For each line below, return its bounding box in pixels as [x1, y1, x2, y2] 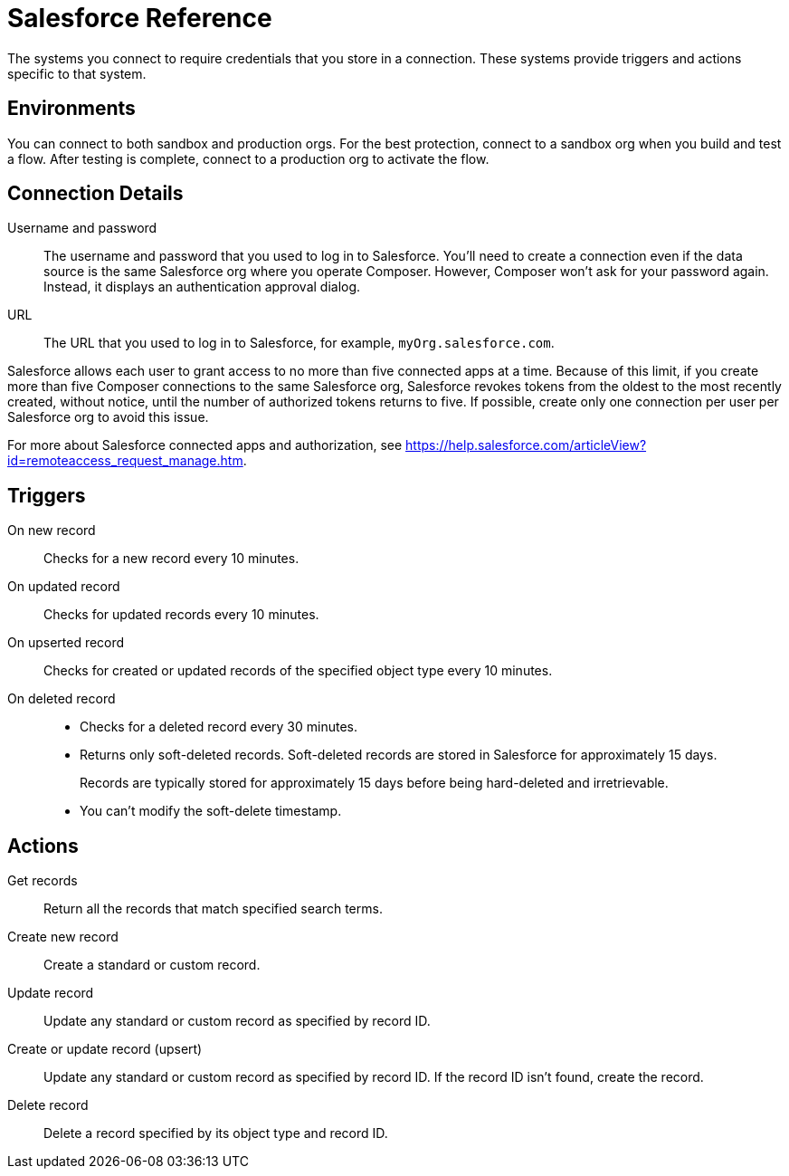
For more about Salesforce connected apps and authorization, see [7, 437, 403, 454]
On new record [7, 522, 96, 539]
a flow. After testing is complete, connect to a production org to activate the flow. [7, 150, 490, 167]
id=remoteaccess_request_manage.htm [7, 453, 243, 469]
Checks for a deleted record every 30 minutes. [80, 719, 357, 735]
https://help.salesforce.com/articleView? [405, 437, 647, 454]
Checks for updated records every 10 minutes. [43, 607, 319, 623]
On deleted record [7, 691, 116, 707]
